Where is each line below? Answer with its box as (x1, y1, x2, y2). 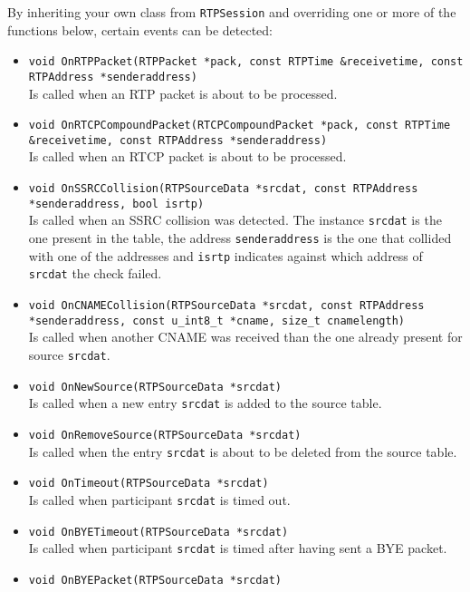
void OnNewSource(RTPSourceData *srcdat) (28, 380, 282, 393)
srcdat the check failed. (28, 264, 162, 283)
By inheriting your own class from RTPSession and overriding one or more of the (7, 3, 456, 21)
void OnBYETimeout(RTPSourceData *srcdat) (28, 525, 289, 539)
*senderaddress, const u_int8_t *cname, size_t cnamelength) (28, 314, 406, 327)
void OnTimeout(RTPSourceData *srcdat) (28, 477, 269, 490)
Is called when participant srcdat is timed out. (28, 490, 291, 509)
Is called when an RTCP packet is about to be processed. (28, 147, 347, 166)
